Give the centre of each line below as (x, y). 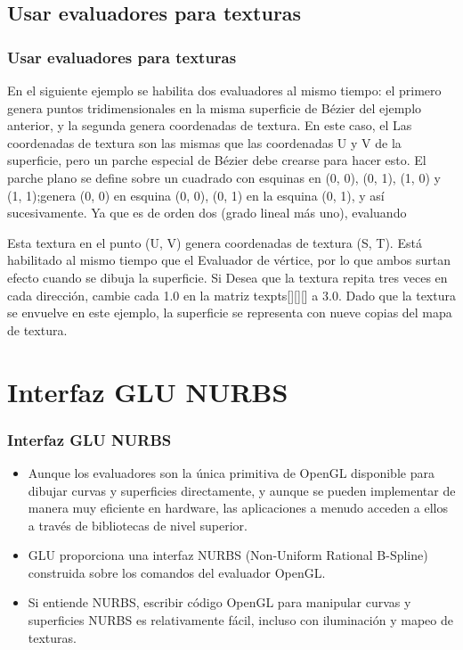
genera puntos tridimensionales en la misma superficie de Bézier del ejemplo (215, 107)
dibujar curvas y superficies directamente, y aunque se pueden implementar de (242, 490)
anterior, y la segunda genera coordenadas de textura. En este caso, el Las (210, 125)
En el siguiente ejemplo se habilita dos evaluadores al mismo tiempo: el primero (224, 90)
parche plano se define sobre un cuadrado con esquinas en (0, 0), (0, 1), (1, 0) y (224, 177)
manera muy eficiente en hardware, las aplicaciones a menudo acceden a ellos (238, 508)
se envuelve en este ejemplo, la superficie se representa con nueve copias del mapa (230, 313)
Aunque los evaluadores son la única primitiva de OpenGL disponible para (231, 472)
